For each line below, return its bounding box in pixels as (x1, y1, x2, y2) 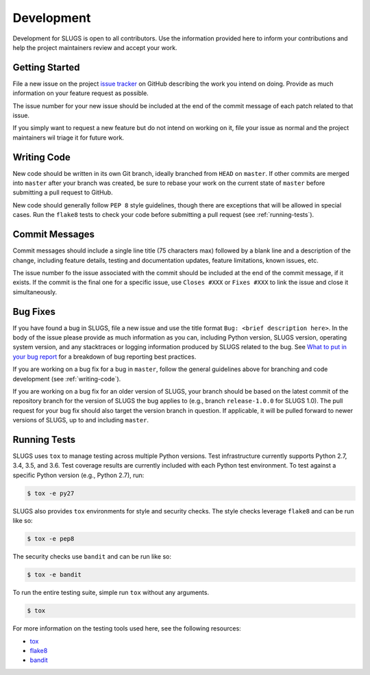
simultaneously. (12, 288, 58, 296)
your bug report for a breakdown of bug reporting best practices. (12, 353, 197, 361)
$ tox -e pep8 (27, 535, 75, 543)
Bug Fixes (12, 305, 56, 318)
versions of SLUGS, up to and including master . (12, 416, 149, 424)
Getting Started (12, 62, 80, 73)
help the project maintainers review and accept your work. (12, 43, 177, 51)
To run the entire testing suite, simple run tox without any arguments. (12, 589, 209, 597)
